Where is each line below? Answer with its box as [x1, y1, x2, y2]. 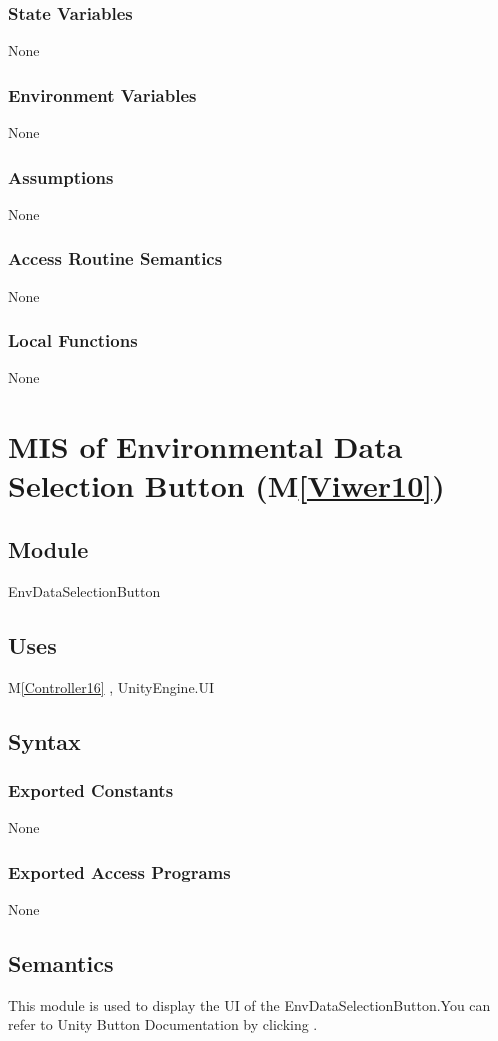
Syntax [8, 725, 81, 756]
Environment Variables [8, 82, 197, 107]
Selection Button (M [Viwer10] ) [8, 465, 445, 506]
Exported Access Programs [8, 859, 231, 884]
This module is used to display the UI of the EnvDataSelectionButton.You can [8, 994, 491, 1015]
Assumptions [8, 164, 114, 189]
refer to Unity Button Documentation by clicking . [8, 1014, 318, 1035]
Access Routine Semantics [8, 246, 223, 271]
